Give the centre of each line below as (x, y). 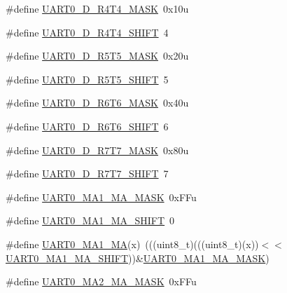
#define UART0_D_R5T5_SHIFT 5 (87, 79)
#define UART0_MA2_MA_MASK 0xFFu (101, 281)
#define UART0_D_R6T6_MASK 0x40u (97, 103)
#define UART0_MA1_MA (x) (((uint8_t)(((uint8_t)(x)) (132, 244)
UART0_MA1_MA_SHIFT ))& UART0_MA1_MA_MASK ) (138, 258)
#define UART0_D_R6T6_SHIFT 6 (87, 126)
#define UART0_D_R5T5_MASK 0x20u (97, 56)
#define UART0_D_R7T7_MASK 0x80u (97, 150)
